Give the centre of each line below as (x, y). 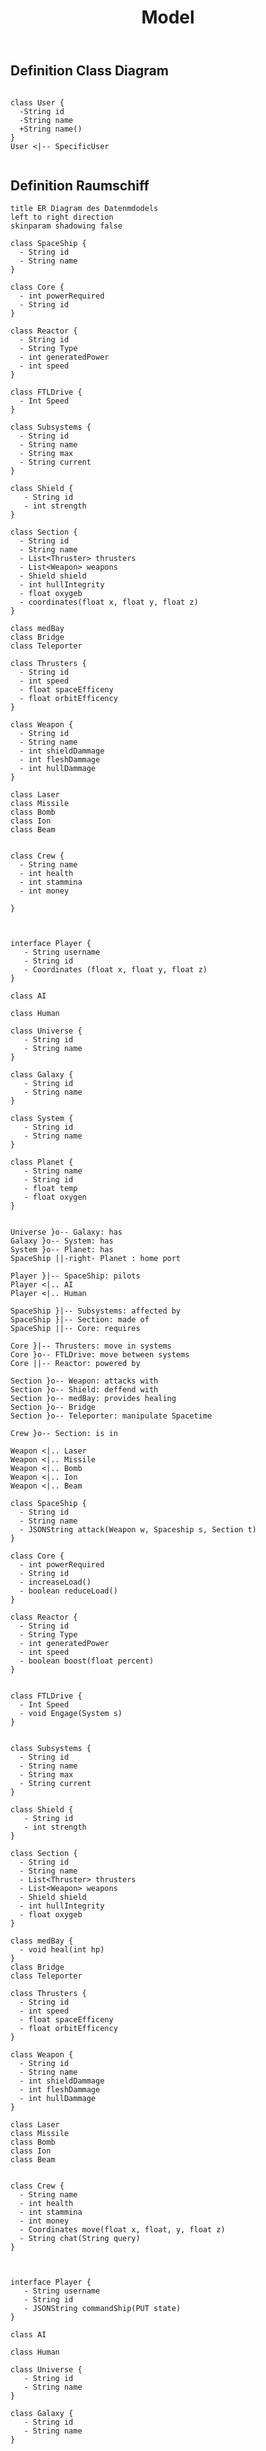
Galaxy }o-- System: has (62, 1241)
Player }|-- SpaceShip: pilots (75, 1276)
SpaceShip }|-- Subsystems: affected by (96, 1311)
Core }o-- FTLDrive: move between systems (100, 1355)
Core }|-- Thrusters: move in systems (91, 1346)
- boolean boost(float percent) (87, 1661)
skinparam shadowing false (66, 226)
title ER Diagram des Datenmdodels (84, 209)
